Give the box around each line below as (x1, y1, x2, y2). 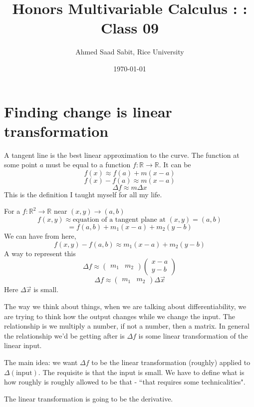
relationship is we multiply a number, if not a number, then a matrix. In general (4, 321, 250, 331)
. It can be (159, 159, 191, 170)
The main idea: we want (4, 357, 78, 367)
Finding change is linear (4, 101, 172, 121)
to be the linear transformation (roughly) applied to (91, 357, 251, 367)
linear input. (4, 340, 42, 351)
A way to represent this (4, 248, 76, 258)
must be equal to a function (45, 159, 131, 170)
